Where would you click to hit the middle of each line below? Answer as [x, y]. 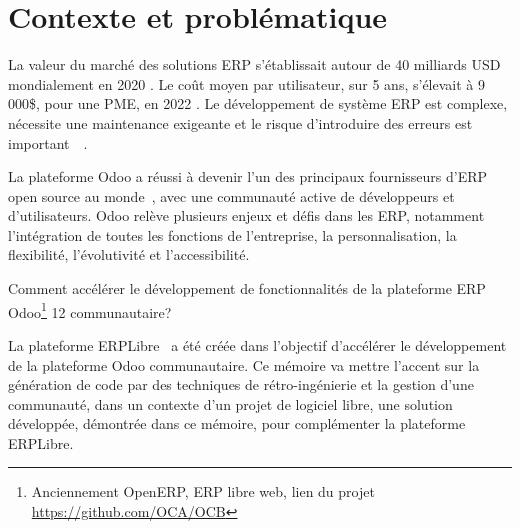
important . [48, 142]
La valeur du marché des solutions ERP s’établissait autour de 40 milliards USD [254, 64]
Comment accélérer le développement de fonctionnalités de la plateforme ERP [247, 288]
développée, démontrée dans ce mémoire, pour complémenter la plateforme [237, 423]
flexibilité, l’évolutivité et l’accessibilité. [129, 254]
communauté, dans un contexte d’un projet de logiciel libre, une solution [230, 403]
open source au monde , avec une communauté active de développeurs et [231, 195]
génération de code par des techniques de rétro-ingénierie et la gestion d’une [241, 384]
